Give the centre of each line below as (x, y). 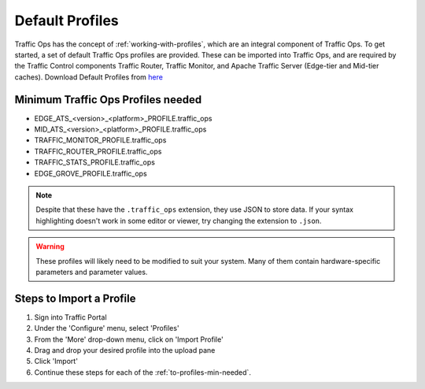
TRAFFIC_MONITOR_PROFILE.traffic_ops (100, 140)
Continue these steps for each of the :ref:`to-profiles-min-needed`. (143, 372)
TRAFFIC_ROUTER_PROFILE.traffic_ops (98, 151)
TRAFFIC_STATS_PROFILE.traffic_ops (94, 162)
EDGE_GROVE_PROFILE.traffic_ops (91, 173)
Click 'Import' (56, 361)
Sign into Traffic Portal (70, 317)
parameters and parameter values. (92, 272)
